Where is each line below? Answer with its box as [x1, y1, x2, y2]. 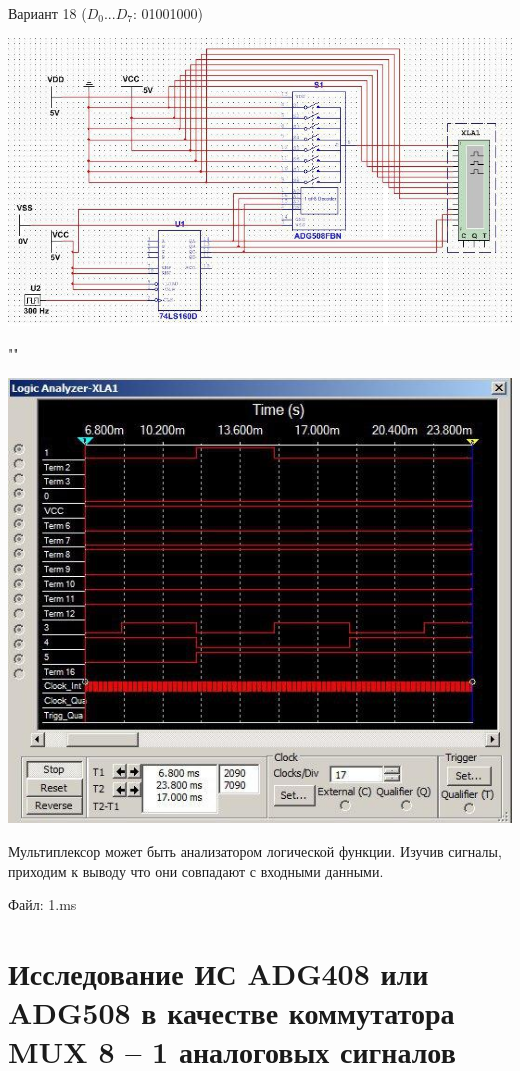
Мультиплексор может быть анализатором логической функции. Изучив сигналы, [8, 841, 502, 861]
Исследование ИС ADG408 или [8, 952, 429, 993]
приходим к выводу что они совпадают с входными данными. [8, 860, 384, 881]
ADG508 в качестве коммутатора [8, 992, 455, 1033]
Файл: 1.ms [8, 894, 77, 915]
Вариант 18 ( [8, 3, 87, 23]
